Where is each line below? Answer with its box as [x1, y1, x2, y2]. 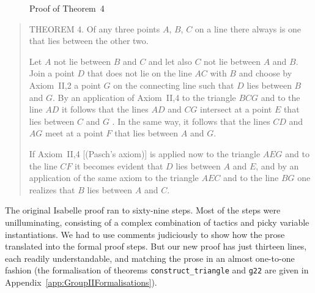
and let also [148, 54, 192, 67]
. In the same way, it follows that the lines [112, 114, 270, 127]
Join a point [29, 67, 75, 80]
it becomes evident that [75, 159, 163, 172]
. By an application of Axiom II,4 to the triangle [53, 91, 236, 103]
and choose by [239, 67, 292, 80]
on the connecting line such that [113, 78, 234, 91]
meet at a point [45, 127, 103, 139]
